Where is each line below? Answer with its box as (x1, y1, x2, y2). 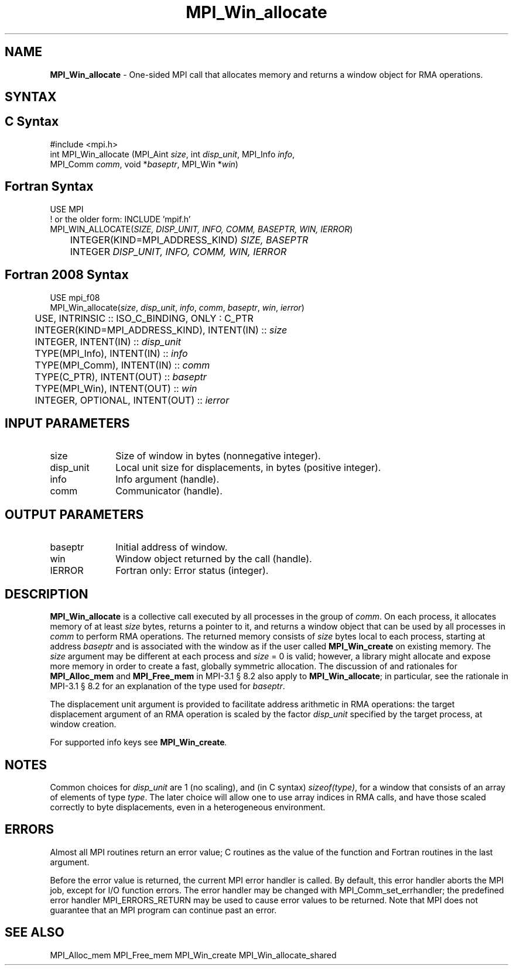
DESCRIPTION (5, 586, 88, 601)
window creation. (50, 719, 117, 730)
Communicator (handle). (115, 485, 223, 497)
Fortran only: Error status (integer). (115, 565, 269, 577)
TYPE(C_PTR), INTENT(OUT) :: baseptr (35, 370, 207, 383)
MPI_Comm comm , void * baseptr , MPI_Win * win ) (50, 159, 238, 169)
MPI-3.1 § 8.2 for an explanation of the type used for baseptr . (50, 681, 285, 692)
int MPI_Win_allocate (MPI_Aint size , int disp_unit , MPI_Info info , (50, 149, 295, 159)
